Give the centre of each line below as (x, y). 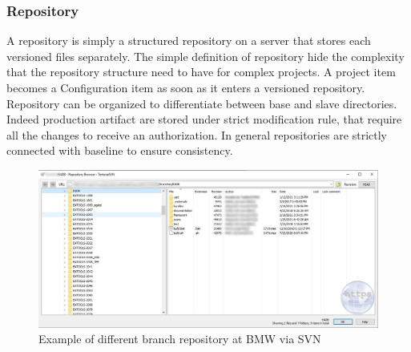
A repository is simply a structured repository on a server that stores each (189, 40)
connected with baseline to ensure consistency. (120, 150)
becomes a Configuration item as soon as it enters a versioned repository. (186, 87)
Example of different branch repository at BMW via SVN (180, 339)
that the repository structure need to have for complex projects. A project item (201, 72)
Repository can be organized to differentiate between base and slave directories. (202, 103)
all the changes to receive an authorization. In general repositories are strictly (197, 134)
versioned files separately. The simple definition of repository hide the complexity (205, 56)
